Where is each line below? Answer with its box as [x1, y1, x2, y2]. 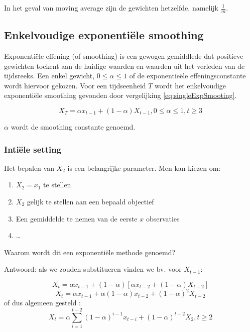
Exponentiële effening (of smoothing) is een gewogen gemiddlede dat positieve [4, 51, 243, 61]
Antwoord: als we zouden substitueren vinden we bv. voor [4, 264, 182, 274]
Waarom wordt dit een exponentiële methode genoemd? [4, 247, 176, 257]
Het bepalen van [4, 162, 54, 173]
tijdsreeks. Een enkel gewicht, [4, 70, 95, 81]
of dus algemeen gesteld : [4, 297, 81, 308]
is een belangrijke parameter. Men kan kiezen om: [67, 162, 221, 173]
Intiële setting [4, 143, 62, 155]
